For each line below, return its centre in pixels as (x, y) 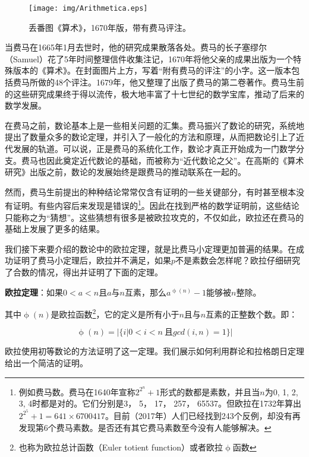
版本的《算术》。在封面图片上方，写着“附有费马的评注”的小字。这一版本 (152, 70)
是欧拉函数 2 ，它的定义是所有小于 (115, 313)
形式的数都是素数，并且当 (210, 391)
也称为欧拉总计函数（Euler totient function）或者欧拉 (121, 447)
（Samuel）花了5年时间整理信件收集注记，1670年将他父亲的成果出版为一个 (149, 58)
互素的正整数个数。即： (252, 314)
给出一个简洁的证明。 (46, 363)
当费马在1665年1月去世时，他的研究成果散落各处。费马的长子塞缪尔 (136, 47)
